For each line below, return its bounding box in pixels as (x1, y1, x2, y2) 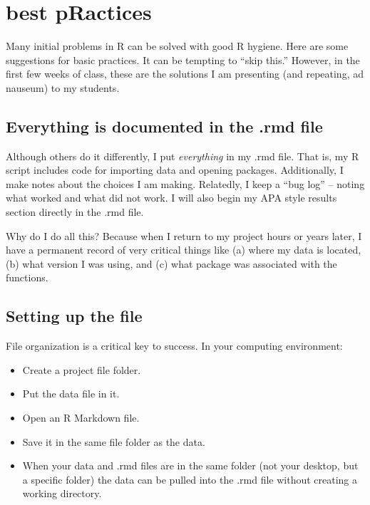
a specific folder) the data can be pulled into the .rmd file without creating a (22, 472, 358, 486)
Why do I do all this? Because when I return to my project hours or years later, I (6, 228, 362, 243)
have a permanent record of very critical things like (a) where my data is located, (6, 242, 361, 257)
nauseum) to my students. (6, 80, 120, 95)
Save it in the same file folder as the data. (22, 434, 205, 449)
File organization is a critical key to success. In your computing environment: (6, 338, 343, 353)
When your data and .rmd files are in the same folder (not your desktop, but (22, 458, 359, 473)
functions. (6, 270, 48, 285)
